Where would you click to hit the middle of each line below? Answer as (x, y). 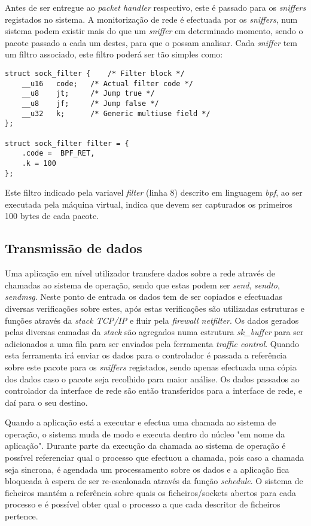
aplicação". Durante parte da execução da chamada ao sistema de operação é (145, 446)
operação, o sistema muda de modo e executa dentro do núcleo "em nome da (145, 434)
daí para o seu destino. (46, 402)
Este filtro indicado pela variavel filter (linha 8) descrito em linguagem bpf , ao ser (154, 192)
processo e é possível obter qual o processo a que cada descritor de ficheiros (143, 504)
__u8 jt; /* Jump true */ (88, 94)
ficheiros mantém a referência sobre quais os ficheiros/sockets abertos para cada (150, 492)
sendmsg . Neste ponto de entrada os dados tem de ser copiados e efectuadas (144, 297)
